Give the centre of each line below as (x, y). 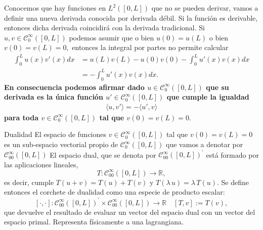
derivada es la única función (54, 97)
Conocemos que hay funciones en (55, 8)
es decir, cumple (29, 182)
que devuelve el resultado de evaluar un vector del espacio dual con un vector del (130, 212)
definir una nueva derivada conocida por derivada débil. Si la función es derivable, (131, 17)
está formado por (232, 154)
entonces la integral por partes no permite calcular (150, 47)
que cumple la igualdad (208, 97)
